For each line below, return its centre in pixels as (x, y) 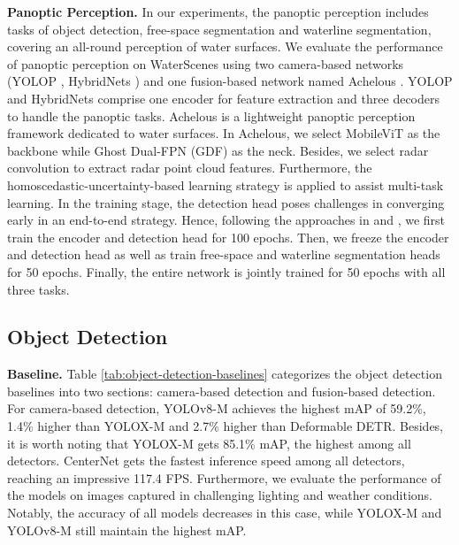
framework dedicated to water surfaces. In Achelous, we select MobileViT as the (224, 133)
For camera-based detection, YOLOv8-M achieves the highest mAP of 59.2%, (217, 408)
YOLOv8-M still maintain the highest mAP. (127, 530)
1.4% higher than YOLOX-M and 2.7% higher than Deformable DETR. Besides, (226, 426)
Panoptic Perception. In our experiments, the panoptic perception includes (218, 12)
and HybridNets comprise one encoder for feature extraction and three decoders (223, 98)
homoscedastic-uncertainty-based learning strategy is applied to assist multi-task (226, 184)
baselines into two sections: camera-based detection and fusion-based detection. (222, 391)
